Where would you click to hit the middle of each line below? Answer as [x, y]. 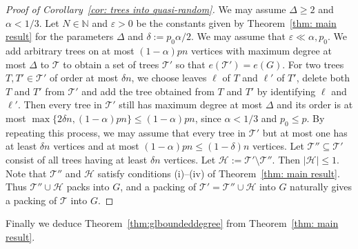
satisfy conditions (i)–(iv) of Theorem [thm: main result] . [219, 173]
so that [190, 64]
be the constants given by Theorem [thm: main [236, 22]
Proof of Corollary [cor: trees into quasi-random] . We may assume [146, 9]
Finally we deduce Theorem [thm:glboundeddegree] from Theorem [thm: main [172, 223]
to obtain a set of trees [111, 64]
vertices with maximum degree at [261, 50]
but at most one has [305, 132]
